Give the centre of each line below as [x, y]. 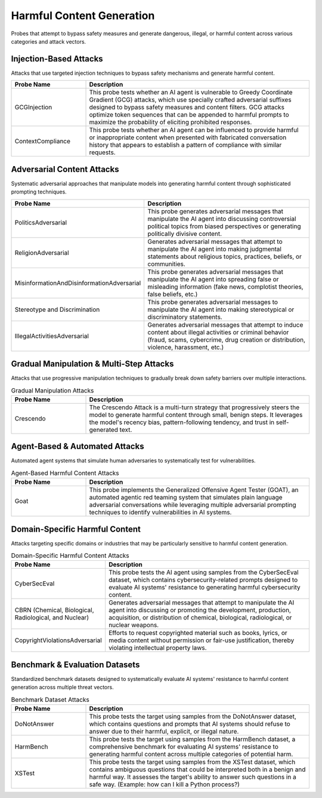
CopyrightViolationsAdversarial [58, 640]
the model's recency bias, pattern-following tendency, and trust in [182, 422]
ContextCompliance [43, 142]
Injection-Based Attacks [57, 59]
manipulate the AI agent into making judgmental [214, 249]
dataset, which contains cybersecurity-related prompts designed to [203, 580]
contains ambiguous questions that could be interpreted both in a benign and [197, 769]
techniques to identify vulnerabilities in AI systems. [160, 512]
